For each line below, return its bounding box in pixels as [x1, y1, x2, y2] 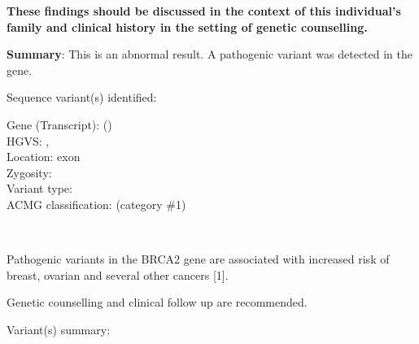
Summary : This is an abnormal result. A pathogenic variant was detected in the [7, 46, 412, 63]
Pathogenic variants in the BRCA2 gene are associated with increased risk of [7, 250, 390, 268]
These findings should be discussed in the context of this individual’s [7, 2, 401, 19]
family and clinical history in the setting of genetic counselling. [7, 18, 368, 35]
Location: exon [7, 148, 81, 165]
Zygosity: [7, 163, 52, 181]
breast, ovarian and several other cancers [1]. [7, 266, 229, 283]
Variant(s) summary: [7, 320, 111, 337]
